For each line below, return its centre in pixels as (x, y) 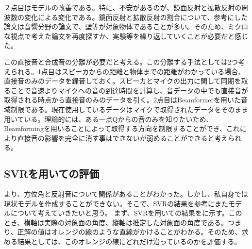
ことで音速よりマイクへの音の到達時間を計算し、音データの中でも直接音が (129, 90)
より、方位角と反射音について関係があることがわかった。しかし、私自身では (126, 194)
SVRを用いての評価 (52, 174)
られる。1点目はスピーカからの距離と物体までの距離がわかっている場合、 (128, 71)
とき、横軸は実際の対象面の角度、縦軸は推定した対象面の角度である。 (116, 222)
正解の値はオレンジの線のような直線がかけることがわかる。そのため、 (129, 232)
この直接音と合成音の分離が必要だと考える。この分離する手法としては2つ (121, 61)
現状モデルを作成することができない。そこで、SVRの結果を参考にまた (116, 203)
